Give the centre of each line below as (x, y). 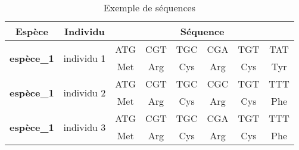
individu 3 (85, 127)
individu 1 (85, 58)
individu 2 (85, 92)
